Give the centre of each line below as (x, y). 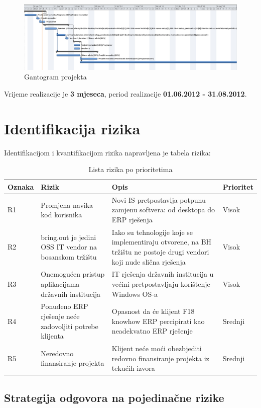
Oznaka (21, 186)
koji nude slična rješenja (149, 261)
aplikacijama (60, 284)
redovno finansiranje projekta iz (160, 358)
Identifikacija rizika (72, 128)
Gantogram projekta (55, 77)
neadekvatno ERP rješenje (152, 331)
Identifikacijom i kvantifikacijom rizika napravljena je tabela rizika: (107, 152)
